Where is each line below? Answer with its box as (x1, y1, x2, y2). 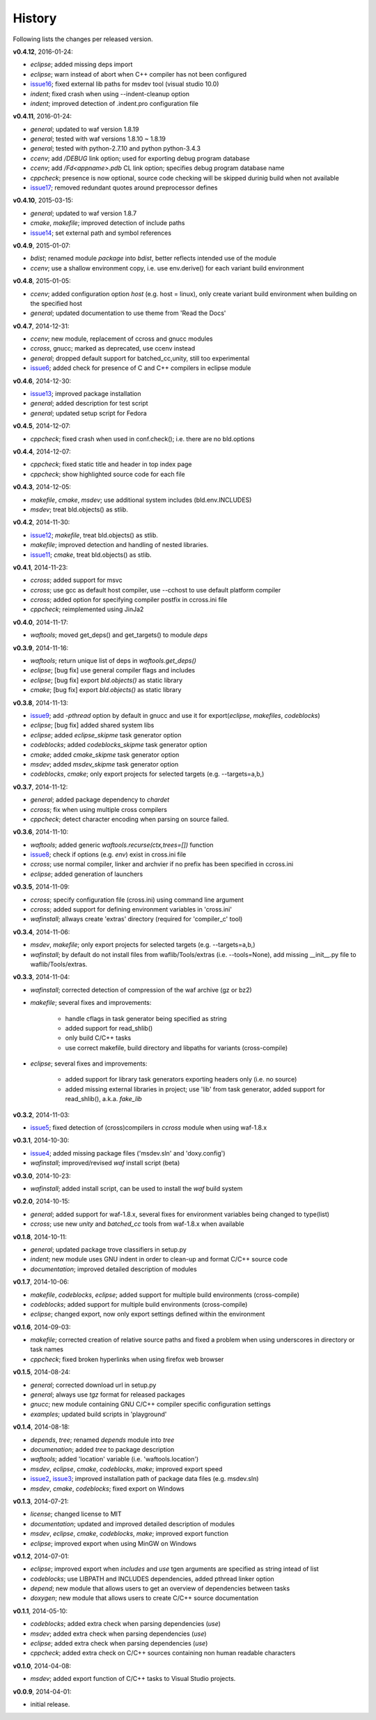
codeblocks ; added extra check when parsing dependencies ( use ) (30, 1620, 221, 1628)
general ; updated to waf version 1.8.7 (30, 209, 137, 217)
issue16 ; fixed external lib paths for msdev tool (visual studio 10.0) (30, 80, 219, 89)
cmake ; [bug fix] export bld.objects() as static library (30, 686, 182, 694)
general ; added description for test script (30, 399, 149, 408)
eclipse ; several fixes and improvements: (30, 1059, 148, 1068)
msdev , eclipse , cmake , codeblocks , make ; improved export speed (30, 1464, 223, 1473)
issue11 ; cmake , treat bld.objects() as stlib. (30, 551, 152, 559)
